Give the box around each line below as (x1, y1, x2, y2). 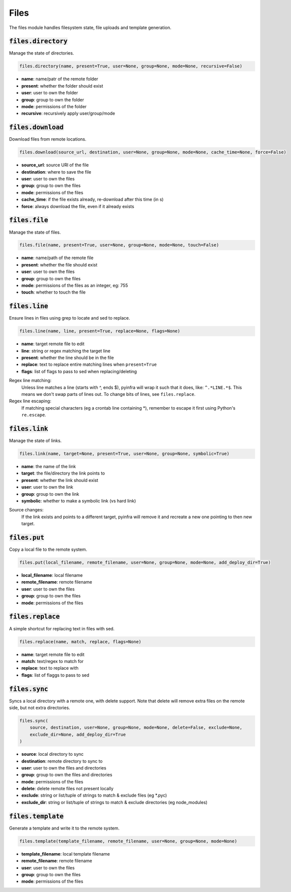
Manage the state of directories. (9, 50, 74, 56)
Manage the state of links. (9, 438, 62, 444)
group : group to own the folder (21, 96, 85, 103)
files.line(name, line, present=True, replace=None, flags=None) (19, 328, 180, 334)
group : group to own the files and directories (21, 772, 113, 778)
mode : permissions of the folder (21, 103, 87, 109)
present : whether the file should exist (21, 262, 98, 268)
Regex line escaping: (9, 398, 52, 404)
